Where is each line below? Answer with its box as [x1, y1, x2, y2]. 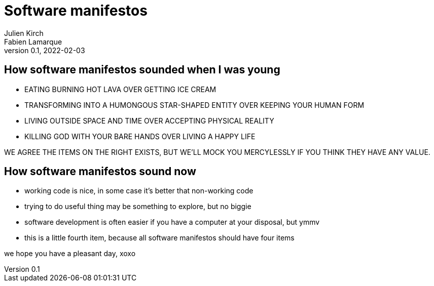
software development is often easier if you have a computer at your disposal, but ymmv [24, 218, 320, 227]
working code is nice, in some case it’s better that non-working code [24, 186, 254, 195]
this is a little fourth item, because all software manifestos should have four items [24, 233, 295, 242]
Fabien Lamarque [4, 37, 62, 46]
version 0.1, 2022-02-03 [4, 46, 85, 55]
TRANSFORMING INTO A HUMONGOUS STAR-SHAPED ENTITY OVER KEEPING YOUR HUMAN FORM [24, 100, 365, 109]
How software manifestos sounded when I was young [4, 63, 280, 76]
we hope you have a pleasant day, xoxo [4, 249, 136, 258]
